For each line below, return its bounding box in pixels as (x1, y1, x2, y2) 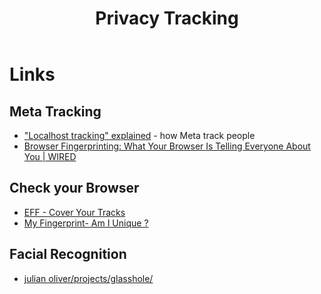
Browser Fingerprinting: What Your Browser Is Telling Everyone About (23, 140, 311, 152)
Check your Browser (9, 180, 140, 197)
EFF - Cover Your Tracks (23, 206, 126, 218)
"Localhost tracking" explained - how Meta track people (23, 130, 256, 141)
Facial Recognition (9, 246, 127, 263)
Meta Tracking (9, 103, 102, 120)
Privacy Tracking (95, 7, 239, 30)
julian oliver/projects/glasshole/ (23, 272, 154, 284)
